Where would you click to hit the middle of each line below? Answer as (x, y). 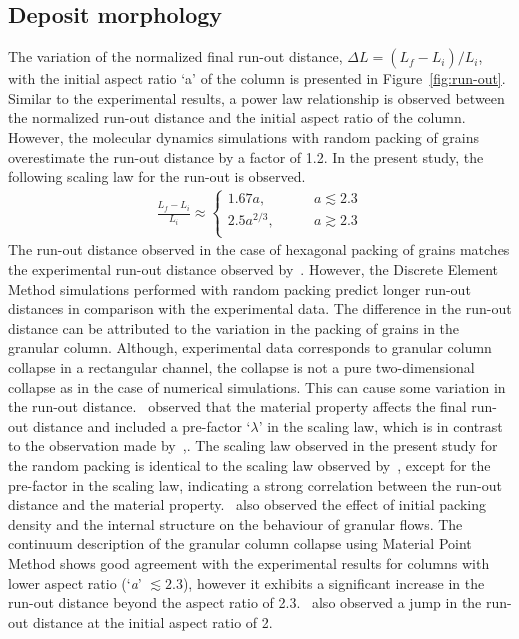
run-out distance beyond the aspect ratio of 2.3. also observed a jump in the (245, 602)
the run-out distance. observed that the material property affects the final (237, 406)
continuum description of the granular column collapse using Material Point (240, 543)
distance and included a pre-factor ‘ (141, 425)
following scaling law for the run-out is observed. (157, 176)
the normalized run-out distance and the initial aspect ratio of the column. (237, 117)
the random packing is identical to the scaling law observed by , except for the (249, 465)
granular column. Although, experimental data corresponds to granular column (250, 347)
